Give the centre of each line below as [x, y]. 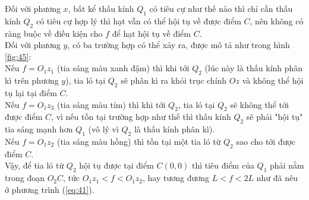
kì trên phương [32, 80]
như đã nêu [277, 178]
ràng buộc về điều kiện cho [54, 33]
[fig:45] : [18, 56]
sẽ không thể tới [259, 104]
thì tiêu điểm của [223, 165]
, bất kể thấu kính [101, 8]
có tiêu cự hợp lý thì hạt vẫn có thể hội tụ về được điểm [138, 20]
